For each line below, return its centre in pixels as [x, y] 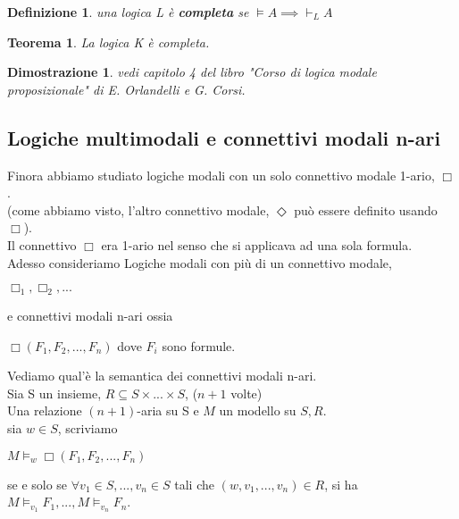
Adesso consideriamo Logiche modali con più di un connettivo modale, [200, 262]
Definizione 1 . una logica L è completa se [128, 12]
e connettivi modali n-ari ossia [90, 315]
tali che [194, 484]
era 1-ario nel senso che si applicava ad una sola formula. [257, 244]
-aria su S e [168, 410]
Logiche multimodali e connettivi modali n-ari [224, 137]
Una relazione [45, 410]
